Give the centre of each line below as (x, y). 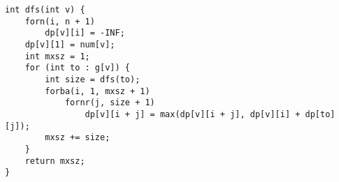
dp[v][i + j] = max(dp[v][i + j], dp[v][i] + (193, 114)
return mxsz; (55, 161)
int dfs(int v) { (45, 10)
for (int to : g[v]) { (77, 68)
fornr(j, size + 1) (110, 103)
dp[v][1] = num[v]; (70, 44)
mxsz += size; (78, 138)
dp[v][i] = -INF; (85, 33)
